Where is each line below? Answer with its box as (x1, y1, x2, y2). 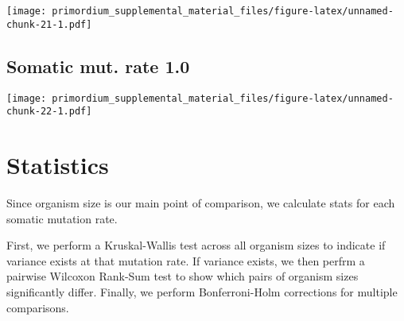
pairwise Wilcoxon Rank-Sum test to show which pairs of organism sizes (6, 268, 359, 284)
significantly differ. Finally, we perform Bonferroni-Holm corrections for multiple (6, 283, 398, 300)
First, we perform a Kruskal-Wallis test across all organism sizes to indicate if (6, 237, 386, 253)
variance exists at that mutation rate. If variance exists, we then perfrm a (6, 252, 365, 269)
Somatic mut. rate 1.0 (6, 53, 190, 78)
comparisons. (6, 299, 69, 315)
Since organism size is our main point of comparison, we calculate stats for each (6, 194, 395, 211)
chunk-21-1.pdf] (6, 18, 92, 30)
